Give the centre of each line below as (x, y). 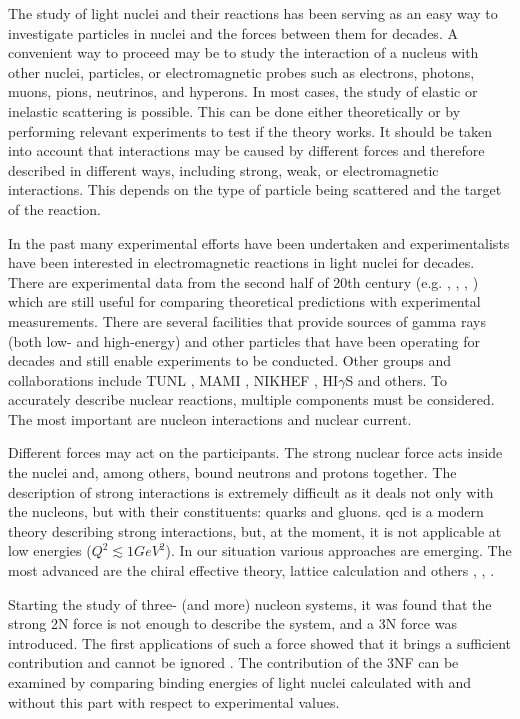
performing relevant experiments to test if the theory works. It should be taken (250, 130)
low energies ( (50, 550)
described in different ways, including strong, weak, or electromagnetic (223, 169)
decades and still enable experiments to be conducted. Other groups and (229, 360)
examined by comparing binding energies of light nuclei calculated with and (239, 682)
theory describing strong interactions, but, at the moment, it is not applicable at (255, 530)
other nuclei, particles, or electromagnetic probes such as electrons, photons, (241, 71)
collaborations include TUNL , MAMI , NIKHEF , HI (173, 379)
